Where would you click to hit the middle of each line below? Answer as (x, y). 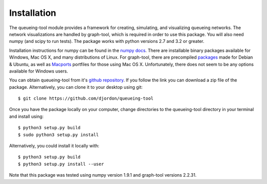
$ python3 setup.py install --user (61, 164)
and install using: (26, 116)
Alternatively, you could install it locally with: (54, 146)
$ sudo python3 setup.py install (58, 135)
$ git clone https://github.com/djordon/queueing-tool (86, 98)
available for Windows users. (39, 71)
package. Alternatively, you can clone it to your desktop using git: (76, 87)
